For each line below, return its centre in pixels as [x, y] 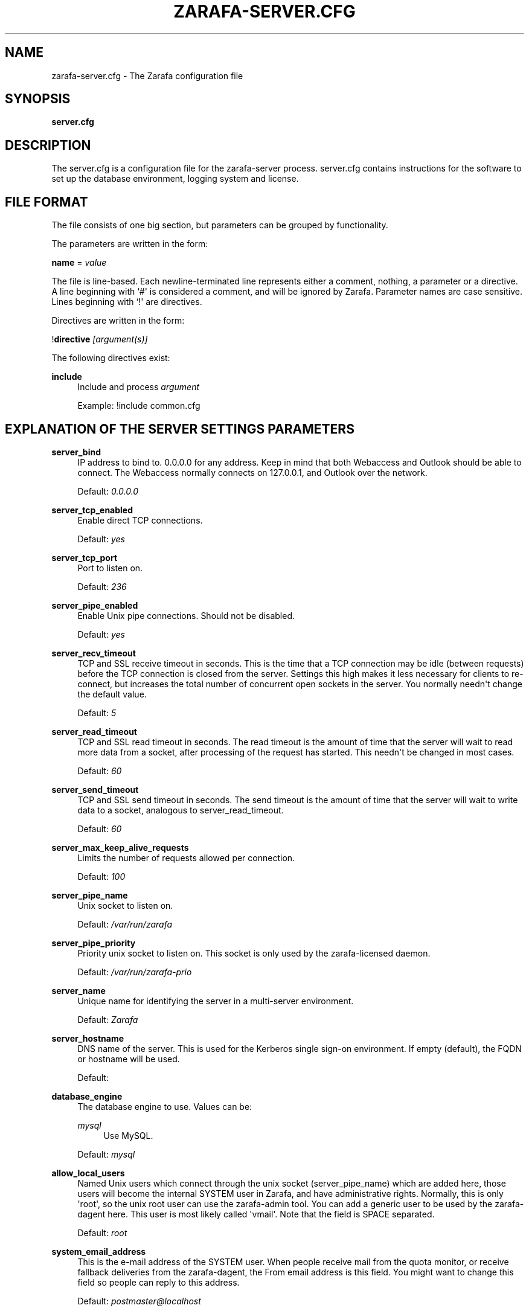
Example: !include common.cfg [139, 406]
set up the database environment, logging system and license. [175, 179]
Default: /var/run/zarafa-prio [135, 972]
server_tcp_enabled [92, 510]
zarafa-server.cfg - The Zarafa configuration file [147, 75]
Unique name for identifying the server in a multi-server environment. [216, 1001]
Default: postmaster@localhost [139, 1301]
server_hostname [88, 1038]
